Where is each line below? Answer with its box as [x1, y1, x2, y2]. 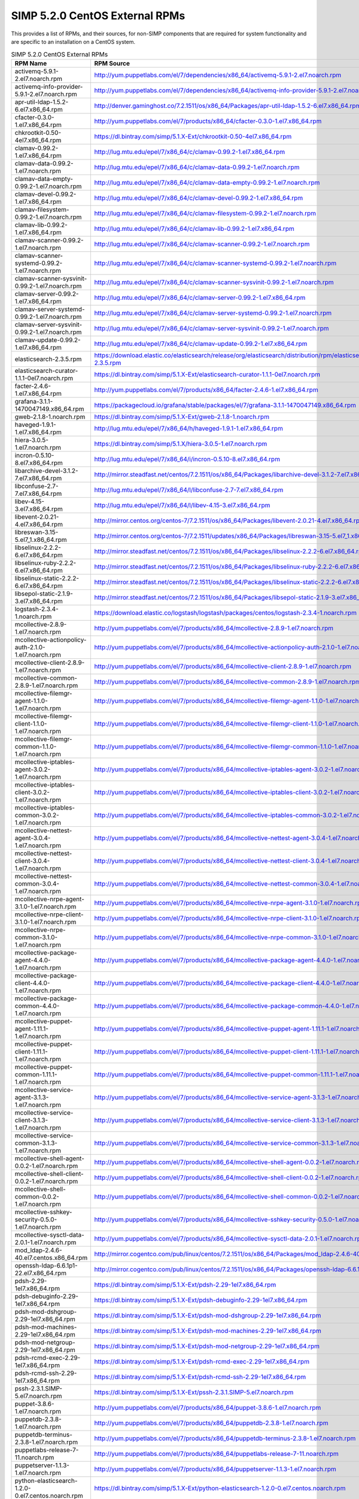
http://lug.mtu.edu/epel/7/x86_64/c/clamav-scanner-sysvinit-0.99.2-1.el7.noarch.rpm [94, 278, 334, 286]
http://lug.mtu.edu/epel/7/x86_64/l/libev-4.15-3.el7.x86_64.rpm [94, 501, 270, 509]
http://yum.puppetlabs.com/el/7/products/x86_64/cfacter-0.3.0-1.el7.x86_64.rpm [94, 117, 322, 125]
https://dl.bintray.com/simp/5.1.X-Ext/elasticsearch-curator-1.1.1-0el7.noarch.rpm [94, 370, 321, 378]
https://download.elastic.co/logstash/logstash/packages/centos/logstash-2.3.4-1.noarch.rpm [94, 609, 357, 617]
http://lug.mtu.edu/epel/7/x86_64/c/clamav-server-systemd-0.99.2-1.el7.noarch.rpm [94, 309, 332, 317]
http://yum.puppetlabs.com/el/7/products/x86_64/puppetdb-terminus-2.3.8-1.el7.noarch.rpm [94, 1434, 356, 1442]
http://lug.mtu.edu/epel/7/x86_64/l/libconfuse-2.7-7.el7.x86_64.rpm [94, 486, 284, 494]
